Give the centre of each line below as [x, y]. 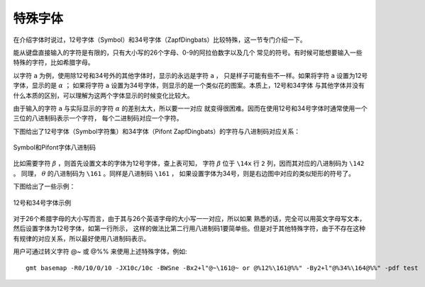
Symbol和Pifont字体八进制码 [54, 147]
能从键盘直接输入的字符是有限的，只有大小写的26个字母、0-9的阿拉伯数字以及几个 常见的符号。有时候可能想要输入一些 [188, 52]
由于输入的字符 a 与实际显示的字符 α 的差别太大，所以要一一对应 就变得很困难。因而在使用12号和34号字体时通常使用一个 [191, 108]
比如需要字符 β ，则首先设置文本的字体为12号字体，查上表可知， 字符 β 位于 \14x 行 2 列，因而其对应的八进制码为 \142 [189, 164]
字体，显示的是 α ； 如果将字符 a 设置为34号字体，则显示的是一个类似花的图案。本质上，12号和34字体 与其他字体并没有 [189, 86]
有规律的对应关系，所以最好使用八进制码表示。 [82, 238]
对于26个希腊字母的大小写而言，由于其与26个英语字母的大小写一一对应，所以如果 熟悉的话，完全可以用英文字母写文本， [189, 219]
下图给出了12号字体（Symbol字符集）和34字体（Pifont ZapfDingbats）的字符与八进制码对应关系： [157, 131]
